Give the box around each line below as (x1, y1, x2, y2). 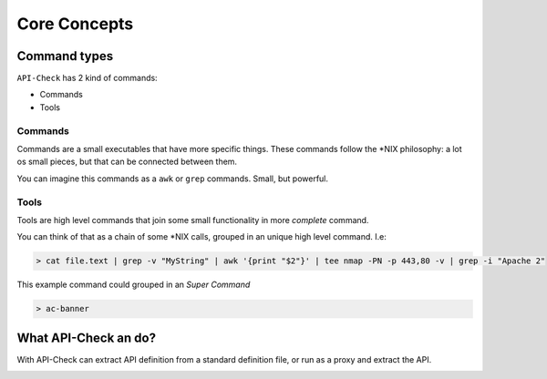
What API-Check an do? (16, 330, 157, 345)
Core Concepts (16, 14, 134, 34)
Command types (16, 48, 114, 64)
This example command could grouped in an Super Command (16, 279, 251, 291)
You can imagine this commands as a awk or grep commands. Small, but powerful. (16, 173, 328, 184)
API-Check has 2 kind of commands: (16, 73, 159, 84)
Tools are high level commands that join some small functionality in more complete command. (16, 214, 369, 225)
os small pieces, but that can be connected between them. (16, 156, 237, 168)
